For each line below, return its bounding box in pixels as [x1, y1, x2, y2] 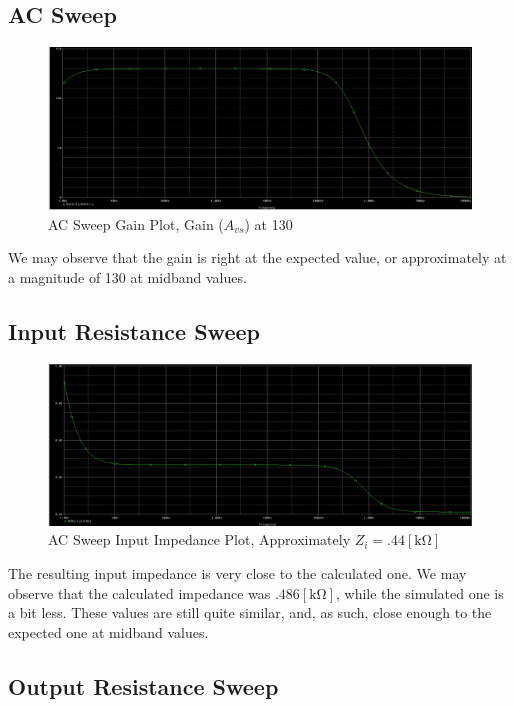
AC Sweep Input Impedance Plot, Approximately [48, 529, 351, 550]
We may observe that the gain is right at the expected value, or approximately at [8, 247, 507, 268]
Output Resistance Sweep [8, 670, 279, 701]
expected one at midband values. [8, 621, 209, 642]
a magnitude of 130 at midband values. [8, 266, 247, 287]
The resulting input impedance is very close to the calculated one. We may [8, 563, 467, 583]
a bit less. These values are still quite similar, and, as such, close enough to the [8, 602, 492, 623]
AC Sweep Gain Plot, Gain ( [48, 213, 224, 234]
